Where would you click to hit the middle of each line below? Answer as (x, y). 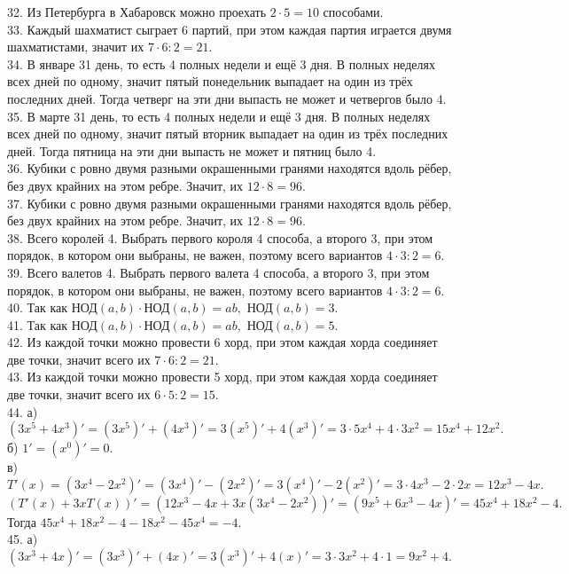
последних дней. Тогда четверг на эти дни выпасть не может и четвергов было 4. (227, 98)
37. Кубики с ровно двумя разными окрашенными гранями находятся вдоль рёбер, (230, 203)
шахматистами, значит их (76, 47)
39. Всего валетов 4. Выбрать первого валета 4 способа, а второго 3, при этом (218, 272)
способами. (353, 12)
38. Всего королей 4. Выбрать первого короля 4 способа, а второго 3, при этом (220, 237)
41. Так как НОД (52, 324)
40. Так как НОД (52, 307)
